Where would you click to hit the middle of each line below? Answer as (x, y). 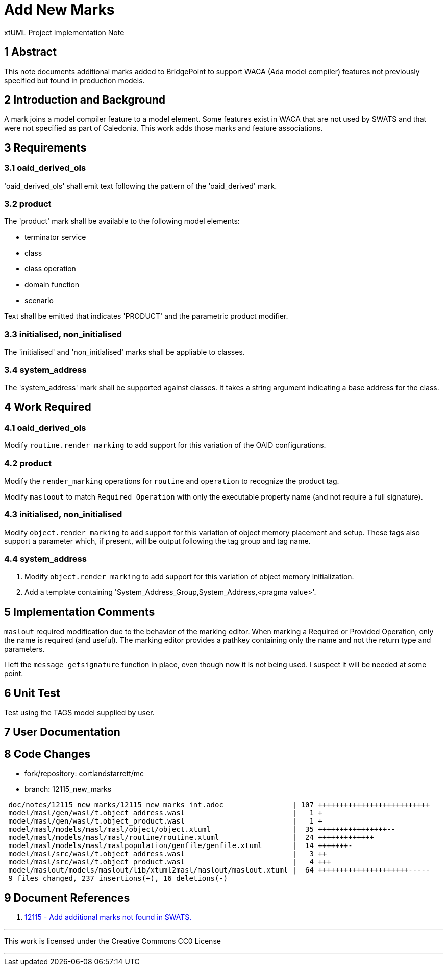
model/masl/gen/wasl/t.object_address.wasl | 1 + (165, 813)
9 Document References (67, 898)
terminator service (55, 237)
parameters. (24, 649)
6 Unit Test (32, 693)
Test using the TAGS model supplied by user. (79, 713)
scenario (39, 301)
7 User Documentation (62, 732)
